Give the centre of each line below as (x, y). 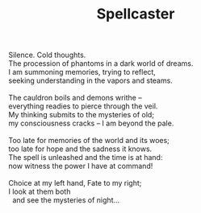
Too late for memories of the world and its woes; (89, 141)
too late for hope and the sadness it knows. (80, 149)
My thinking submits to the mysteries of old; (82, 115)
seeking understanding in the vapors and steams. (91, 80)
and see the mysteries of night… (66, 200)
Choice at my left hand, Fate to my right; (75, 183)
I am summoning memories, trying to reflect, (82, 72)
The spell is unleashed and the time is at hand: (86, 158)
